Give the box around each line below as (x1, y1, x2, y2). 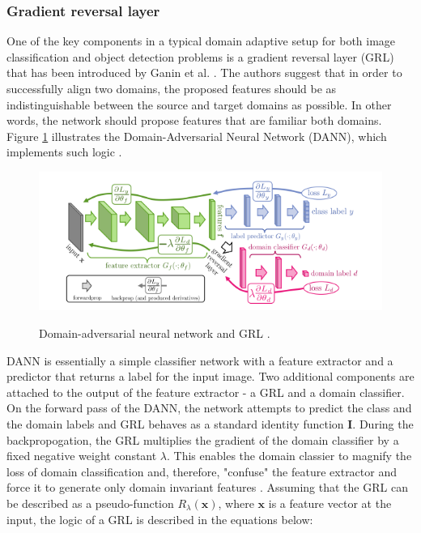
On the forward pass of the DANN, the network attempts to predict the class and (6, 399, 412, 416)
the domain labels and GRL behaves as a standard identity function (6, 416, 344, 433)
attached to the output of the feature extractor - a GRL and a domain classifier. (6, 383, 405, 400)
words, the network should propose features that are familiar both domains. (6, 112, 382, 129)
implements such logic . (6, 143, 122, 160)
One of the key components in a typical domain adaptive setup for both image (6, 32, 396, 49)
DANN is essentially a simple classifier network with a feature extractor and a (6, 352, 393, 369)
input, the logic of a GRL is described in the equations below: (6, 510, 313, 527)
